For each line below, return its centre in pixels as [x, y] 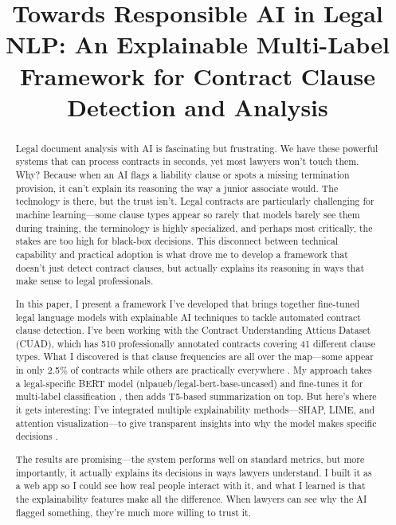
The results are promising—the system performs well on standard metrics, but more [190, 458]
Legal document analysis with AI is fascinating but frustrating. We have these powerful [197, 148]
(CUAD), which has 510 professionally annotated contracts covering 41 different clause [195, 343]
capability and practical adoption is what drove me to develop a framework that [182, 254]
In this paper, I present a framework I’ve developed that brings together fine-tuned [188, 303]
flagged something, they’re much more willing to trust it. [133, 512]
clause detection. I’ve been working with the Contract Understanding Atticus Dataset [193, 330]
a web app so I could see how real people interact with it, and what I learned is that [190, 486]
